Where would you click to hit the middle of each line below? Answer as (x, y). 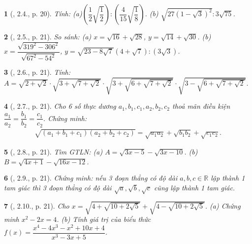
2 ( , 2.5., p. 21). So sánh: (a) (48, 36)
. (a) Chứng (223, 206)
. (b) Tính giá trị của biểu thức (104, 219)
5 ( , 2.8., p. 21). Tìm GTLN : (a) (53, 152)
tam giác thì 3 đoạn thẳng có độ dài (58, 187)
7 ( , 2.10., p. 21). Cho (37, 206)
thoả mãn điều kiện (201, 106)
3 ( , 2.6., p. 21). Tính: (37, 72)
